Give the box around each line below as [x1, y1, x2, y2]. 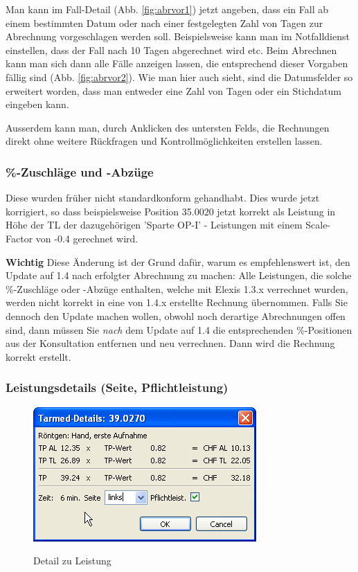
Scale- [305, 217, 331, 232]
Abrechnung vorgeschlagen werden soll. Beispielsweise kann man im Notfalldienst [6, 29, 350, 44]
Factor [6, 231, 33, 245]
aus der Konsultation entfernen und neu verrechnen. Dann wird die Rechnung [6, 336, 335, 350]
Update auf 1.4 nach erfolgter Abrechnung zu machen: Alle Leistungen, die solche [6, 268, 352, 283]
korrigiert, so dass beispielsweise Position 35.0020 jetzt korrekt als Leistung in [6, 204, 336, 218]
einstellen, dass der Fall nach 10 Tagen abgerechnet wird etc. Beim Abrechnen [6, 42, 337, 57]
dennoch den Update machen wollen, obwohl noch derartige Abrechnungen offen [6, 308, 346, 323]
